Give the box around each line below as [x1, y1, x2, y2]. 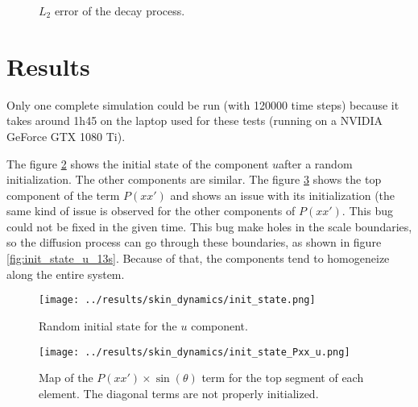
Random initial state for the [39, 317, 177, 334]
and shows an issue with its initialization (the [170, 186, 395, 203]
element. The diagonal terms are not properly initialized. [39, 384, 319, 401]
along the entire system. [6, 265, 125, 282]
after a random [279, 155, 353, 172]
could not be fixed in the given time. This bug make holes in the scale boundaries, [6, 218, 412, 235]
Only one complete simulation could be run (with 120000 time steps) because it [6, 96, 399, 113]
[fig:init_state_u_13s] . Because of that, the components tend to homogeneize [6, 250, 390, 267]
